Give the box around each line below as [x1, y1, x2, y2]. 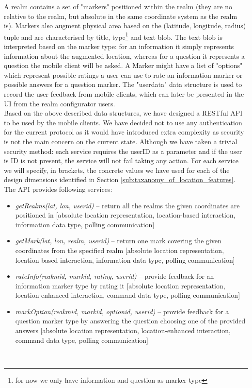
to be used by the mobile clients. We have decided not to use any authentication [4, 117, 242, 127]
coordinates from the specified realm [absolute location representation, [15, 245, 224, 255]
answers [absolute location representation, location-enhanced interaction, [15, 325, 231, 336]
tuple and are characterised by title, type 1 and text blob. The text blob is [4, 30, 223, 42]
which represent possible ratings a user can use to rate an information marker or [4, 69, 243, 80]
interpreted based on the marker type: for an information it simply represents [4, 41, 234, 51]
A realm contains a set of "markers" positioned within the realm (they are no [4, 1, 233, 11]
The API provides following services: [4, 184, 112, 194]
